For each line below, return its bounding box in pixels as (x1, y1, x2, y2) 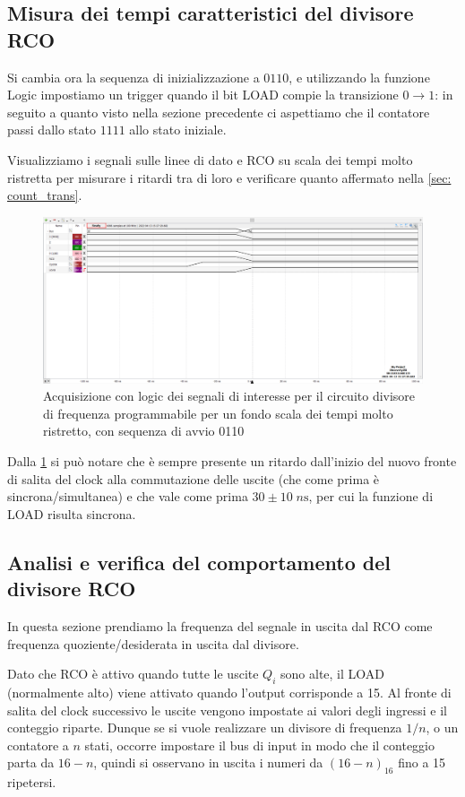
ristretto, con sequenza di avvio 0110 (43, 421, 245, 440)
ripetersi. (7, 773, 56, 792)
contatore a (7, 735, 69, 754)
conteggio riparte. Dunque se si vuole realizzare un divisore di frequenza (7, 718, 402, 737)
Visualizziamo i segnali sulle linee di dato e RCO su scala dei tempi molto (7, 150, 413, 169)
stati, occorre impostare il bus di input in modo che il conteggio (84, 735, 435, 754)
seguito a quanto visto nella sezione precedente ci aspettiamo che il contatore (7, 102, 430, 121)
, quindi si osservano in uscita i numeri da (93, 753, 323, 772)
